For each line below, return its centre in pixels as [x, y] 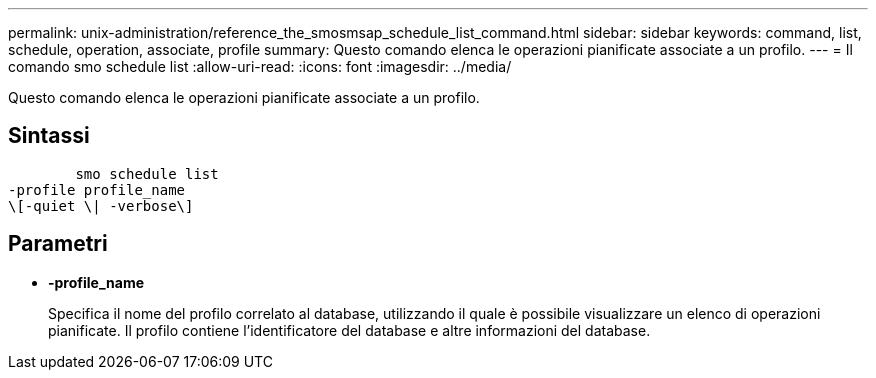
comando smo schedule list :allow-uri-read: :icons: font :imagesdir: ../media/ [260, 66]
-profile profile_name [97, 189]
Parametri [58, 244]
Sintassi [49, 136]
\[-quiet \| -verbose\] [101, 205]
